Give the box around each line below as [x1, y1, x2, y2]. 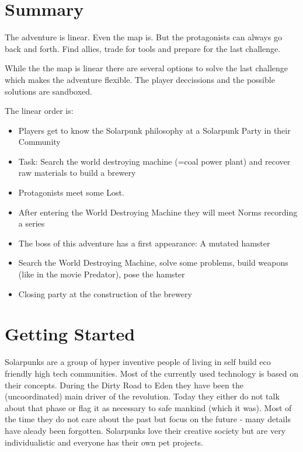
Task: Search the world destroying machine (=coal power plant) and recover [18, 155, 291, 167]
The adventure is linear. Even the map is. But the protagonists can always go [5, 31, 282, 43]
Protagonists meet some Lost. [18, 186, 124, 199]
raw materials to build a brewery [18, 166, 136, 179]
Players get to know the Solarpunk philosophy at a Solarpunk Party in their [18, 124, 291, 136]
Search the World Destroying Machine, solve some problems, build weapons [18, 256, 288, 269]
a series [18, 217, 45, 230]
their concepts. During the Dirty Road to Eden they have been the [5, 378, 243, 391]
